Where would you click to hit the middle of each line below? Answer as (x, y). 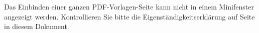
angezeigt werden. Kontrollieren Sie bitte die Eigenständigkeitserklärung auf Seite (129, 16)
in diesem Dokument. (37, 26)
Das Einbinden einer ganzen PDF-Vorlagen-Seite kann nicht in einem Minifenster (129, 6)
